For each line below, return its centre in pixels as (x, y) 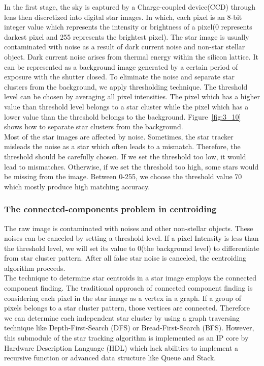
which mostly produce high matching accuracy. (77, 186)
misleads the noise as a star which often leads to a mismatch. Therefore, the (122, 146)
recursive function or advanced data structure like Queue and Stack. (110, 358)
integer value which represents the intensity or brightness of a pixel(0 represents (128, 27)
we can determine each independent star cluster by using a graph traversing (122, 317)
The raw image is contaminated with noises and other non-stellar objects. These (129, 228)
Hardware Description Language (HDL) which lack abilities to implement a (121, 347)
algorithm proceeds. (35, 268)
